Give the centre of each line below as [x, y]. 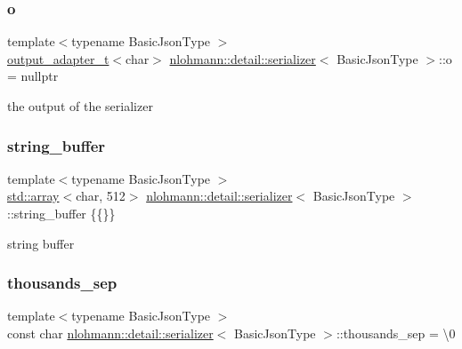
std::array [33, 196]
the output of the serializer [80, 106]
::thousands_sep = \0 [396, 333]
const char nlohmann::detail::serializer [110, 333]
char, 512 [101, 196]
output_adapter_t [58, 58]
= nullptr [33, 76]
